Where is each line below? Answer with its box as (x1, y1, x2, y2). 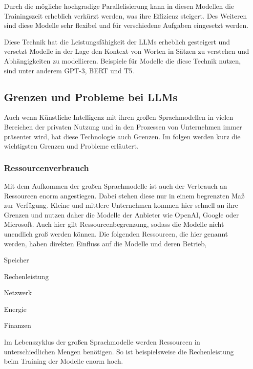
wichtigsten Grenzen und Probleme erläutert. (4, 141, 139, 151)
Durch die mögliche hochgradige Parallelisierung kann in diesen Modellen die (4, 1, 234, 11)
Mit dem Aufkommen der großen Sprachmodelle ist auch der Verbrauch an (4, 180, 227, 191)
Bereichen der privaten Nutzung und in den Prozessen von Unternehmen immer (4, 121, 242, 131)
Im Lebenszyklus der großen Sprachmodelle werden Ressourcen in (4, 337, 200, 347)
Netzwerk (4, 287, 32, 298)
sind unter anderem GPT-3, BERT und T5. (4, 65, 134, 75)
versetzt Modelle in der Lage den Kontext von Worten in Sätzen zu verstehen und (4, 46, 249, 56)
